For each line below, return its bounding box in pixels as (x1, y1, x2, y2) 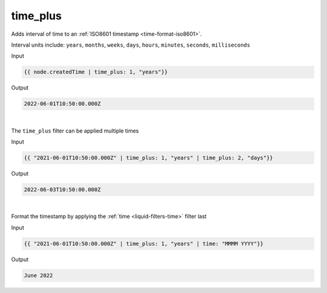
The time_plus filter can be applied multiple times (11, 127, 139, 134)
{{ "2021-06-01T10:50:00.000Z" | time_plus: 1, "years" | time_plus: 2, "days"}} (24, 154, 274, 162)
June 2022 (24, 272, 53, 278)
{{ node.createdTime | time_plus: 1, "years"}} (24, 68, 168, 76)
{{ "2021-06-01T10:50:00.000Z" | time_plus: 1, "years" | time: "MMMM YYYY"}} (24, 240, 263, 247)
